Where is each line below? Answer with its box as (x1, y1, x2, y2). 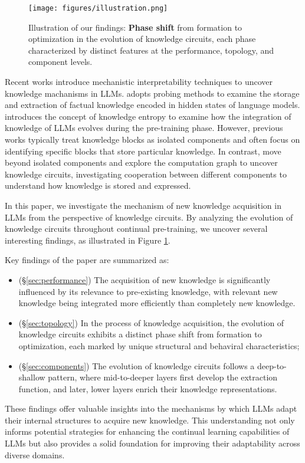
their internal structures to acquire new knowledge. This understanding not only (5, 413, 295, 426)
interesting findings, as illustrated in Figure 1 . (5, 234, 170, 246)
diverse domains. (5, 448, 65, 461)
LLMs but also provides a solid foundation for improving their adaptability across (5, 437, 300, 449)
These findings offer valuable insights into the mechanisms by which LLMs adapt (5, 402, 297, 415)
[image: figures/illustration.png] (28, 4, 168, 12)
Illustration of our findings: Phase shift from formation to (28, 21, 242, 33)
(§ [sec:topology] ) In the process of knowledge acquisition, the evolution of (18, 316, 284, 329)
